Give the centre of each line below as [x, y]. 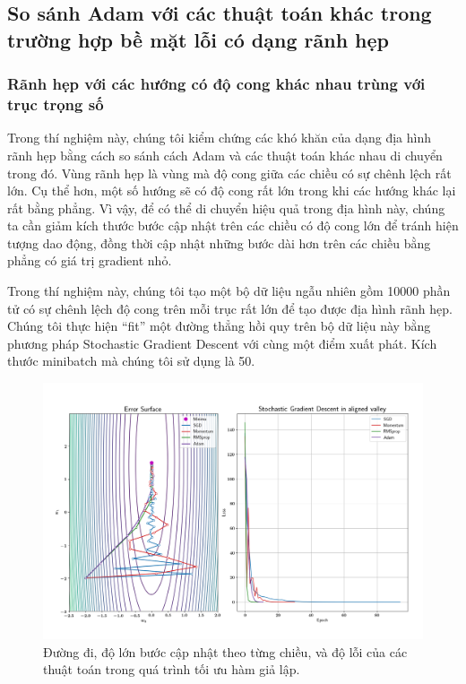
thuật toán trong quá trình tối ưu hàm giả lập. [172, 669]
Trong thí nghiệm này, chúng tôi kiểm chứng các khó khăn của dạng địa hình [219, 138]
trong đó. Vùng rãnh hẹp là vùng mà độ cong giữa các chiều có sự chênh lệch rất [229, 173]
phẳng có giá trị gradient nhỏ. [90, 260]
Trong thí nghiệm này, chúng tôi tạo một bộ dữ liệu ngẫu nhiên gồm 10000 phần [229, 291]
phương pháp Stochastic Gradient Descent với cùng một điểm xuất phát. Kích [222, 343]
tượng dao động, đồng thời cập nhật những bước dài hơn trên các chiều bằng [219, 242]
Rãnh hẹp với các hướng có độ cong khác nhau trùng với [216, 84]
